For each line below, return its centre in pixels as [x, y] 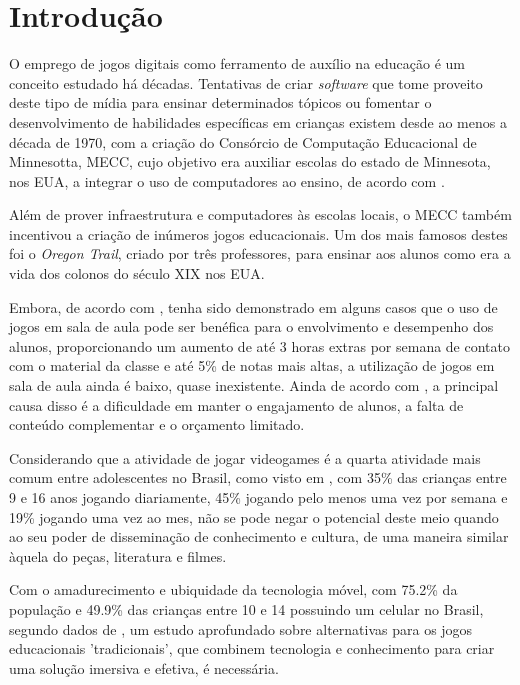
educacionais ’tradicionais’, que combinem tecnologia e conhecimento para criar [252, 648]
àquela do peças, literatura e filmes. [118, 555]
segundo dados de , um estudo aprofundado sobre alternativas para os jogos [241, 628]
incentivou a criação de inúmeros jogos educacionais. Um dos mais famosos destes [258, 233]
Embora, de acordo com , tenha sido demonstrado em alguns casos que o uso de [253, 306]
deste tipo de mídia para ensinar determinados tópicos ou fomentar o [220, 102]
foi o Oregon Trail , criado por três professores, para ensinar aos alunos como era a [260, 253]
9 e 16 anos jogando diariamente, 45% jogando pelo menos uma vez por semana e [258, 497]
